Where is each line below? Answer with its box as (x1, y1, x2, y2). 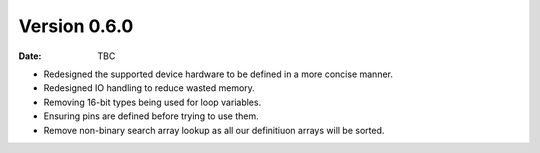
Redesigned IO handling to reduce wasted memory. (43, 82, 255, 94)
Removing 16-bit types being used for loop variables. (43, 96, 262, 108)
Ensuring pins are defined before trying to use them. (43, 110, 259, 122)
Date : (18, 50, 42, 62)
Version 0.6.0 (18, 15, 134, 37)
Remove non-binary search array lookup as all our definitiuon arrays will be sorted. (43, 124, 385, 136)
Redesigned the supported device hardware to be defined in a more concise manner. (43, 68, 394, 80)
